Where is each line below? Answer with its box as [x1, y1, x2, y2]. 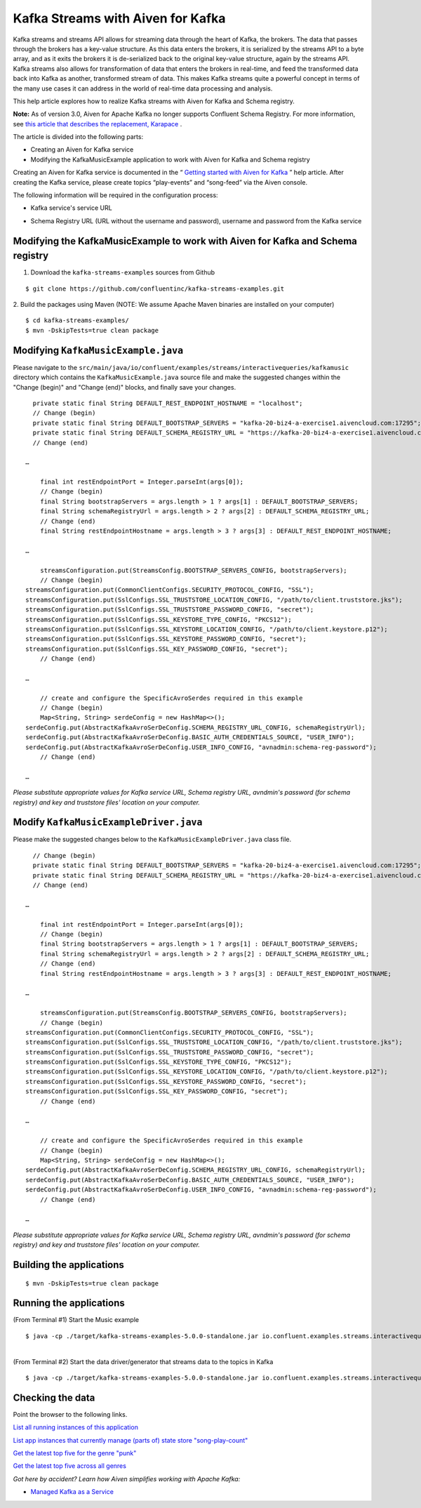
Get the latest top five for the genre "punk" [13, 1449, 137, 1457]
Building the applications [13, 1259, 124, 1271]
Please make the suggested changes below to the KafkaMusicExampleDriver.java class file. [13, 835, 291, 844]
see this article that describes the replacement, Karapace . [13, 119, 182, 128]
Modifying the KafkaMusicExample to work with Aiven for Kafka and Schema [13, 235, 357, 247]
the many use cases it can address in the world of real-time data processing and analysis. [13, 84, 273, 93]
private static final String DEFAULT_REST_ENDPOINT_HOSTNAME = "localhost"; [32, 399, 303, 407]
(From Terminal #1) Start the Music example [13, 1316, 140, 1324]
